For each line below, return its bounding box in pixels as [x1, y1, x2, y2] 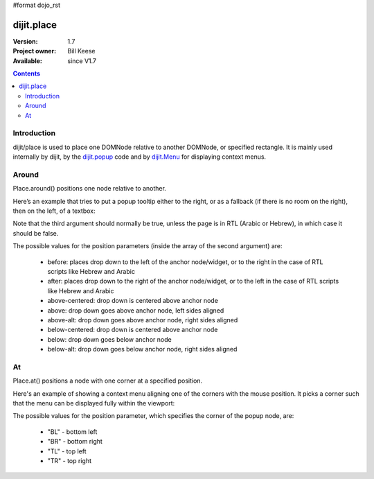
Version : [12, 37, 38, 45]
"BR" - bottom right [47, 437, 103, 446]
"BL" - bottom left [47, 427, 98, 436]
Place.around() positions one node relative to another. [12, 184, 166, 193]
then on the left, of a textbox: [12, 207, 96, 215]
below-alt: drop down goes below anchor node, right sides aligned [47, 345, 238, 354]
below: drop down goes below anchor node [47, 335, 172, 343]
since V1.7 [67, 56, 97, 65]
